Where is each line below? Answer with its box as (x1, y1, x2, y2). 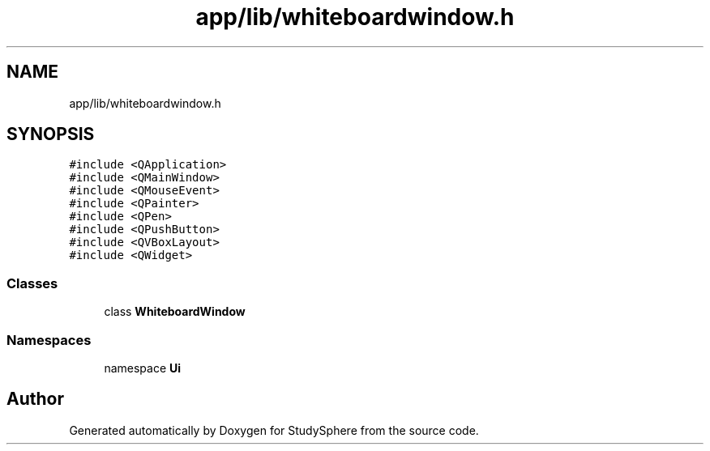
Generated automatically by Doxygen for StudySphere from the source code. (69, 423, 479, 437)
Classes (6, 274, 58, 291)
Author (6, 389, 64, 410)
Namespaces (6, 331, 92, 348)
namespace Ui (104, 360, 182, 375)
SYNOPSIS (6, 124, 95, 145)
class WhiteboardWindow (104, 304, 246, 319)
